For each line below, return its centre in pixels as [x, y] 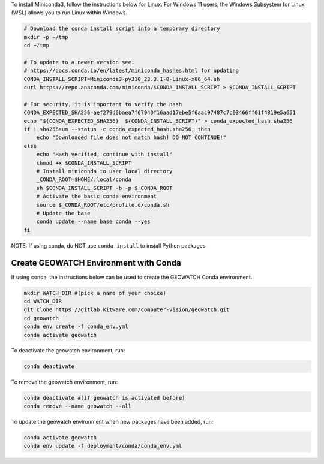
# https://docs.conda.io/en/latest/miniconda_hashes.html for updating [131, 71]
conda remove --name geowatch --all [78, 406]
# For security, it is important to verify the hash [103, 104]
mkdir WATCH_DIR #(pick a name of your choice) [95, 293]
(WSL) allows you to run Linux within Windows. [69, 13]
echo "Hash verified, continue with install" [104, 155]
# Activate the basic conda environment [97, 197]
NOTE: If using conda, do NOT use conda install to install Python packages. [109, 245]
